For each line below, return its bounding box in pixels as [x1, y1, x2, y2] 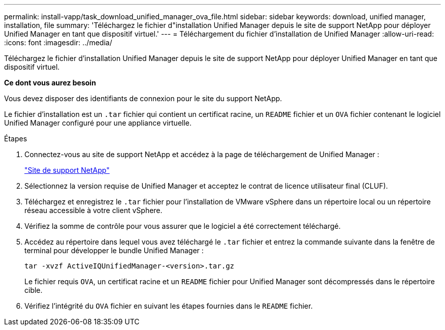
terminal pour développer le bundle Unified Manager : [24, 246, 204, 255]
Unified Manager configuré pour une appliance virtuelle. [4, 118, 192, 127]
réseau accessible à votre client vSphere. [24, 206, 163, 215]
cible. [24, 286, 43, 294]
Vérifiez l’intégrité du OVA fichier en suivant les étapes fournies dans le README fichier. [24, 302, 313, 310]
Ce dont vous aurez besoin [4, 78, 96, 87]
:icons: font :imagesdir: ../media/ [4, 38, 112, 47]
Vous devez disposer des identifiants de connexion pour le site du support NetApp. [4, 94, 282, 103]
